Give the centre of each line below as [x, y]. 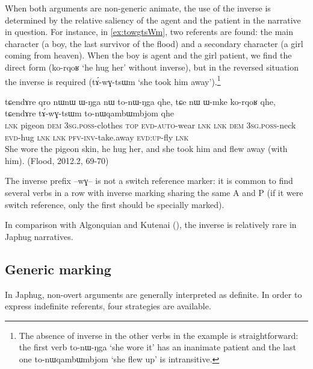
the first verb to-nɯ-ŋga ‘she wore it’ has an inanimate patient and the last [157, 347]
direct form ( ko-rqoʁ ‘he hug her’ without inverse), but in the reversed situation [152, 67]
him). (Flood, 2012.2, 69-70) [57, 160]
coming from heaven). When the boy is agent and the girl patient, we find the [148, 55]
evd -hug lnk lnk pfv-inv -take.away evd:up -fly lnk [97, 137]
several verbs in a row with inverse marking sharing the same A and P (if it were [154, 192]
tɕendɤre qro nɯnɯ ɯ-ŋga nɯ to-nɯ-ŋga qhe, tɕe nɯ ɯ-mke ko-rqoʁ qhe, [140, 101]
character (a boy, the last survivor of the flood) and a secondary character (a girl [154, 43]
